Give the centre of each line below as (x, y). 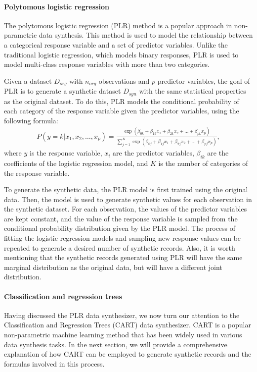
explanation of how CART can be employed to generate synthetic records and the (128, 354)
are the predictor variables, (153, 153)
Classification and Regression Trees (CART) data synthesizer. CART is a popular (128, 325)
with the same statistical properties (193, 91)
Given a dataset (28, 80)
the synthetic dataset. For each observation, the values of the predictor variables (126, 209)
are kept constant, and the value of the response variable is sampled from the (121, 218)
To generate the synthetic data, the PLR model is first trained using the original (126, 189)
